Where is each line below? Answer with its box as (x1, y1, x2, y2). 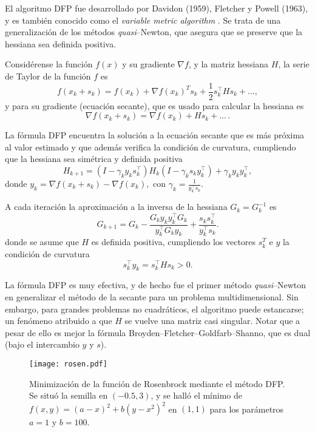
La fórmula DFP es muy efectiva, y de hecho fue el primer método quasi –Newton (5, 278, 307, 291)
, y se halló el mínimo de (151, 389, 242, 402)
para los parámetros (209, 402, 284, 415)
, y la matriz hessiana (188, 58, 269, 70)
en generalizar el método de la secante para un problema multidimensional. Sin (5, 291, 299, 303)
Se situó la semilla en (29, 389, 108, 402)
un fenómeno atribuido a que (5, 314, 112, 327)
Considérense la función (5, 58, 93, 70)
